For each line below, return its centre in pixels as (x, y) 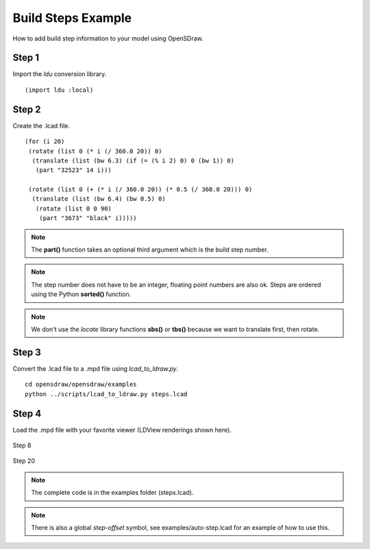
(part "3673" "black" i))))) (88, 218)
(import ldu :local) (59, 90)
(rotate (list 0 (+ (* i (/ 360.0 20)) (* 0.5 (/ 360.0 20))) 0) (140, 190)
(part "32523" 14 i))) (74, 170)
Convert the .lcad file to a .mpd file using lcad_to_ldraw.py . (96, 368)
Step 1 (26, 58)
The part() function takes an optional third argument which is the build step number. (150, 249)
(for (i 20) (45, 142)
